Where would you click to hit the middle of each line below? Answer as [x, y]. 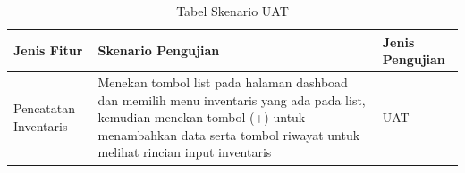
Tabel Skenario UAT [232, 11]
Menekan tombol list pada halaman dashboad [223, 82]
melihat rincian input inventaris [185, 152]
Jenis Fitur [48, 50]
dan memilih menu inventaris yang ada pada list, [232, 99]
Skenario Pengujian [159, 50]
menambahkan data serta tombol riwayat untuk [229, 134]
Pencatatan [45, 108]
